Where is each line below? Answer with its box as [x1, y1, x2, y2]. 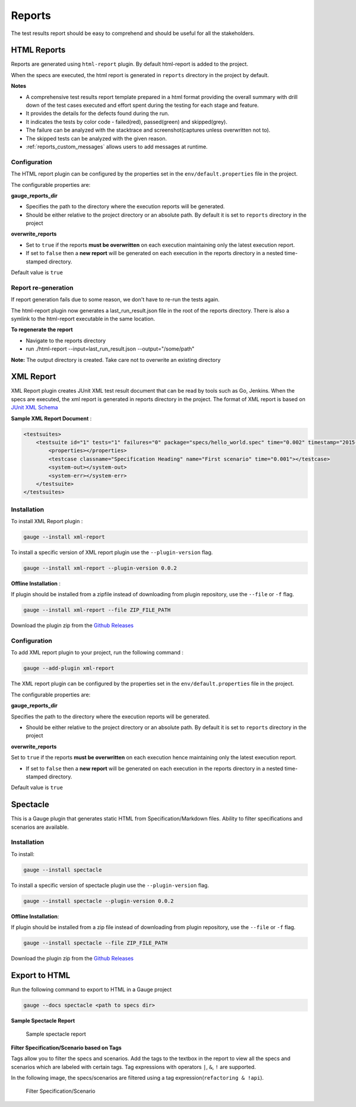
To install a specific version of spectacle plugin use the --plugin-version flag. [11, 882, 209, 889]
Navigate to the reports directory [26, 337, 106, 344]
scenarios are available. [11, 823, 69, 831]
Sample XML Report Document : [11, 415, 92, 422]
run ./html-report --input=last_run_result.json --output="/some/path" [26, 345, 195, 352]
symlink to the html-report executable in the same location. [11, 315, 155, 322]
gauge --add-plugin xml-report [23, 665, 115, 672]
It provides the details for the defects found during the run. [26, 110, 170, 117]
